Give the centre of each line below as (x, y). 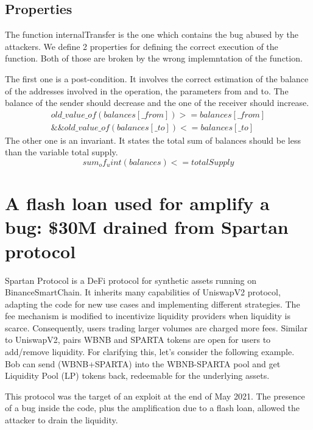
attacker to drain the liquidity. (62, 420)
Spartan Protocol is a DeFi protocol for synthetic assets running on (131, 280)
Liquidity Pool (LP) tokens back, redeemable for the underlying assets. (137, 375)
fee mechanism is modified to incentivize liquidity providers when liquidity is (148, 316)
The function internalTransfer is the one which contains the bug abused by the (152, 34)
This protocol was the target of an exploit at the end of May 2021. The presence (155, 396)
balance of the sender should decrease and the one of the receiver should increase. (157, 103)
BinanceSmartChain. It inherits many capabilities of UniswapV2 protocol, (143, 292)
